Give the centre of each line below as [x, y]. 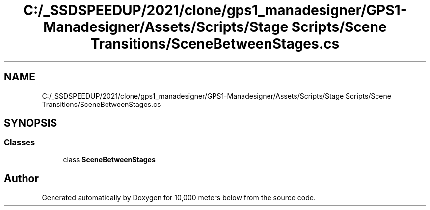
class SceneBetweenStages [109, 159]
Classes [20, 143]
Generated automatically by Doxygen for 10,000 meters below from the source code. [179, 197]
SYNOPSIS [31, 123]
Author [21, 179]
